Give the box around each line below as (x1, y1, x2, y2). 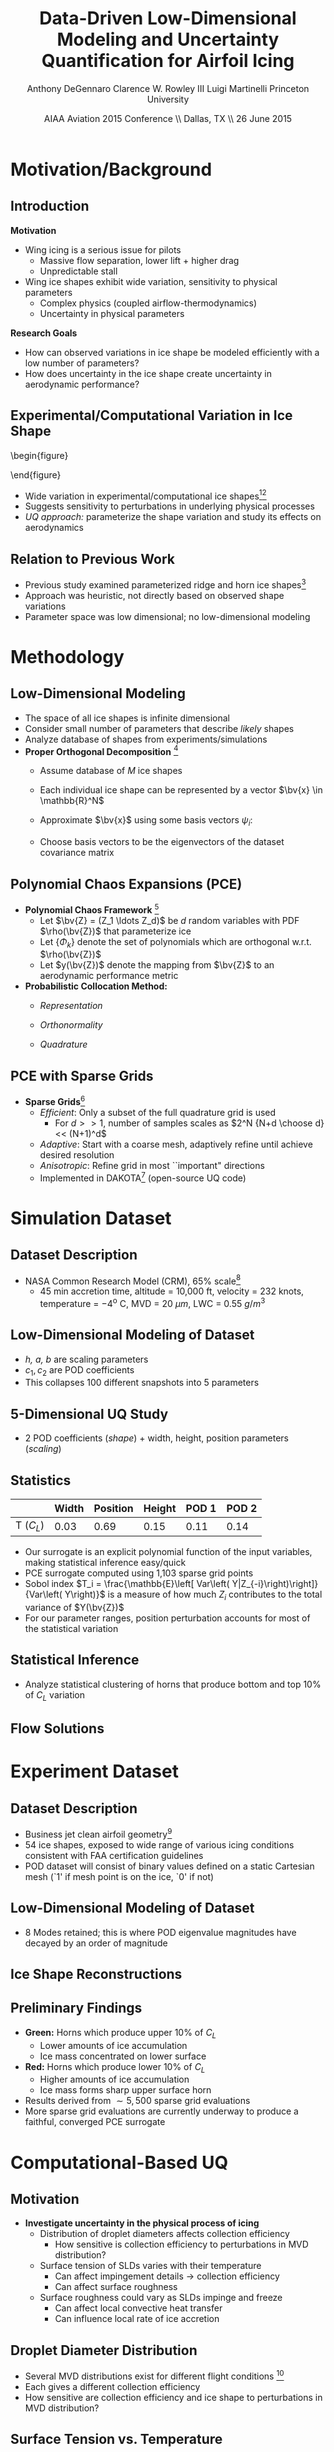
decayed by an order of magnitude (24, 1937, 168, 1949)
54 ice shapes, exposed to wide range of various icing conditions (24, 1838, 295, 1851)
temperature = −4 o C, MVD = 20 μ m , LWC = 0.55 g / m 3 (39, 1296, 266, 1309)
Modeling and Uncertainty (56, 28, 280, 51)
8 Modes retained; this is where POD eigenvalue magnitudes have (24, 1926, 297, 1938)
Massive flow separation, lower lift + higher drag (39, 254, 240, 266)
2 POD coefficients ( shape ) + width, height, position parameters (24, 1432, 289, 1444)
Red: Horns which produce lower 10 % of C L (24, 2060, 206, 2075)
